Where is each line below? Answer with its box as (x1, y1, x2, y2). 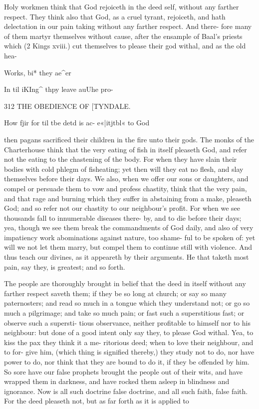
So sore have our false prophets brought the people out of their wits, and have (4, 366, 243, 377)
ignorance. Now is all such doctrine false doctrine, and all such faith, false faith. (4, 386, 248, 396)
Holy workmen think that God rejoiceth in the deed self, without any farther (4, 1, 239, 11)
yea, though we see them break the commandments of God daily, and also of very (4, 222, 254, 233)
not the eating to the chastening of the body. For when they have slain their (4, 154, 237, 164)
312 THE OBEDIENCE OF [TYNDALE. (4, 100, 131, 111)
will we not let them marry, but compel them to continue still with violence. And (4, 242, 253, 252)
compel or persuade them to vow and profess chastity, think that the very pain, (4, 183, 247, 193)
